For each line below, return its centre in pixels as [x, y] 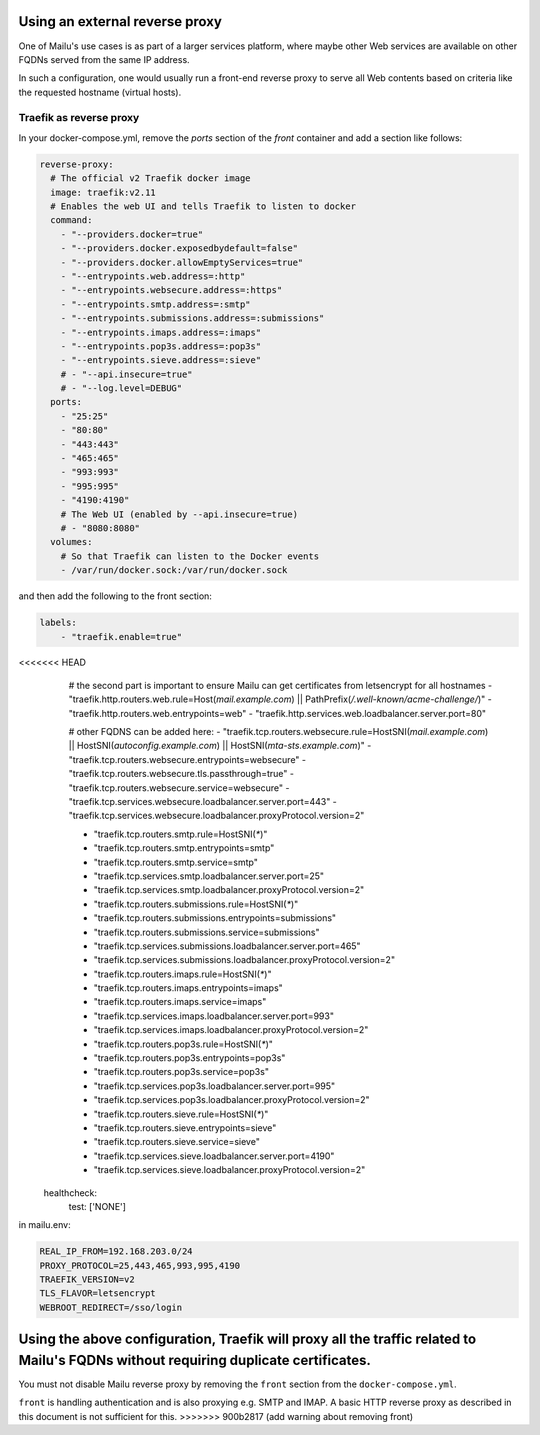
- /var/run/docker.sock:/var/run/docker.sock [174, 570]
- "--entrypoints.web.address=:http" [153, 276]
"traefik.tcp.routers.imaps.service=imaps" [180, 1002]
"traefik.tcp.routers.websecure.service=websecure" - [179, 787]
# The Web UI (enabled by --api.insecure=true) [179, 514]
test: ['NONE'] [97, 1206]
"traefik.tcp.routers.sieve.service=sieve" [176, 1142]
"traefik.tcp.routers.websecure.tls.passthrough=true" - [181, 774]
